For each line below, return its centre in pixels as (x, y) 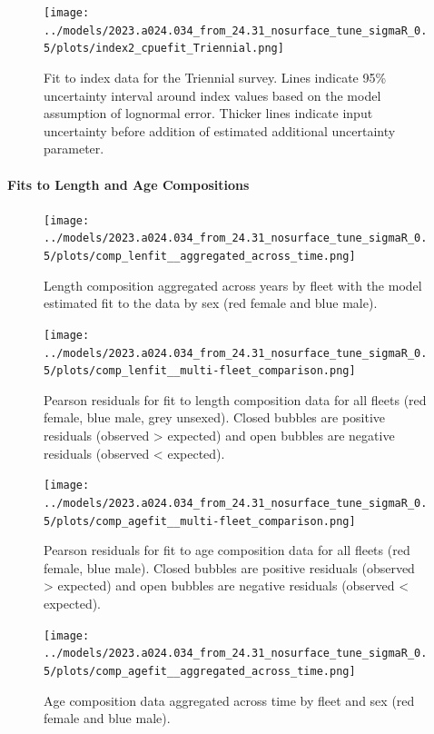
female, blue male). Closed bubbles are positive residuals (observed (229, 567)
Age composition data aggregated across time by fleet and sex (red (229, 700)
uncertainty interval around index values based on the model (212, 95)
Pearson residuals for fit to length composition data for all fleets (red (235, 399)
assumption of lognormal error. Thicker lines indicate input (208, 113)
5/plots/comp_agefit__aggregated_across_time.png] (200, 671)
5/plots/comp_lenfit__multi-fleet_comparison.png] (200, 371)
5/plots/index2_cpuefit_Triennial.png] (164, 49)
